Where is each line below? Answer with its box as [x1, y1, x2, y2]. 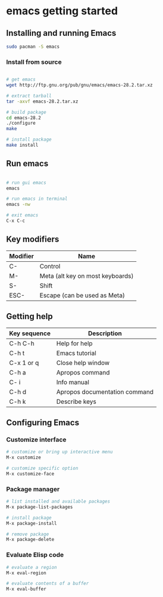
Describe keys [56, 397, 96, 406]
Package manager [6, 485, 60, 493]
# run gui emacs [6, 180, 46, 185]
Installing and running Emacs [6, 28, 117, 38]
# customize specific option [6, 465, 79, 472]
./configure [6, 120, 36, 126]
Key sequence [9, 329, 51, 338]
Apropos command [56, 368, 110, 376]
